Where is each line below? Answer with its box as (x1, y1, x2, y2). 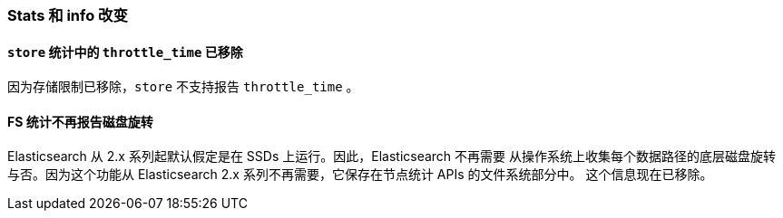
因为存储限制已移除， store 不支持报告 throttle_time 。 (7, 79, 359, 95)
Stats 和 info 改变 (7, 6, 128, 24)
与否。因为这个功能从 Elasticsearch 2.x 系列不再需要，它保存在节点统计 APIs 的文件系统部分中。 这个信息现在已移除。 (7, 166, 713, 183)
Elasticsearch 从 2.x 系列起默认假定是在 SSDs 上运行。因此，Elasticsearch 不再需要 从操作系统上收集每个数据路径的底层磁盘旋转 (7, 148, 777, 165)
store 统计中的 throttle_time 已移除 (7, 43, 243, 60)
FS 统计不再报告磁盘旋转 (7, 113, 153, 129)
